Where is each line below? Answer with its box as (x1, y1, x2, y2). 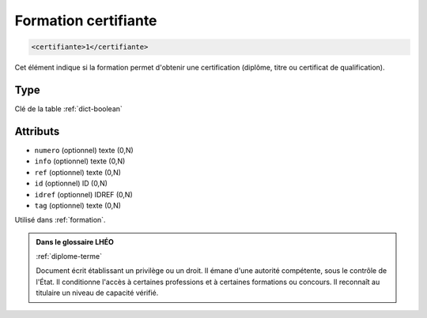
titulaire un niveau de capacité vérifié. (36, 288, 159, 297)
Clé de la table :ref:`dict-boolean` (14, 104, 123, 114)
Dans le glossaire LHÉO (36, 237, 115, 246)
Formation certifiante (14, 12, 157, 29)
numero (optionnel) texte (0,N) (34, 145, 134, 155)
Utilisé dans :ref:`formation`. (14, 215, 106, 225)
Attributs (14, 125, 60, 138)
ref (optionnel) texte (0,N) (34, 167, 122, 177)
